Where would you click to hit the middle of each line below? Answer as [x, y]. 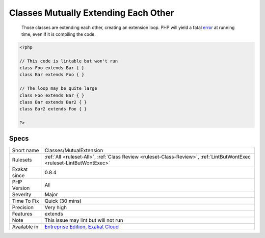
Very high [56, 207]
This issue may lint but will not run [84, 220]
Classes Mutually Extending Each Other [92, 13]
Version [21, 188]
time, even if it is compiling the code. [58, 34]
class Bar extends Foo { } [52, 75]
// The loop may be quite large [58, 89]
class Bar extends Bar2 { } [53, 102]
